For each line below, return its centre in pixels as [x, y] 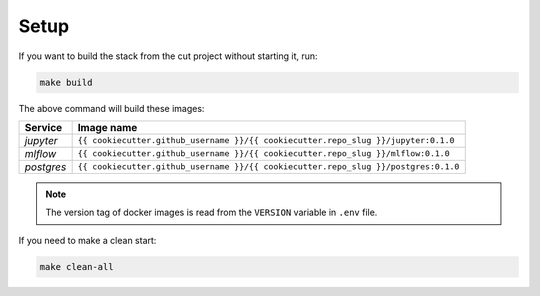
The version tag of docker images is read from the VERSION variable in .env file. [211, 212]
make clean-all [76, 266]
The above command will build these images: [111, 108]
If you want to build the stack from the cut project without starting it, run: [168, 56]
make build [66, 82]
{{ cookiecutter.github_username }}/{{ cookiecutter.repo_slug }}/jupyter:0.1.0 [266, 140]
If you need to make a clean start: [87, 240]
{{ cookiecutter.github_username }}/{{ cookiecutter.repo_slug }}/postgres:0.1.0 [268, 166]
